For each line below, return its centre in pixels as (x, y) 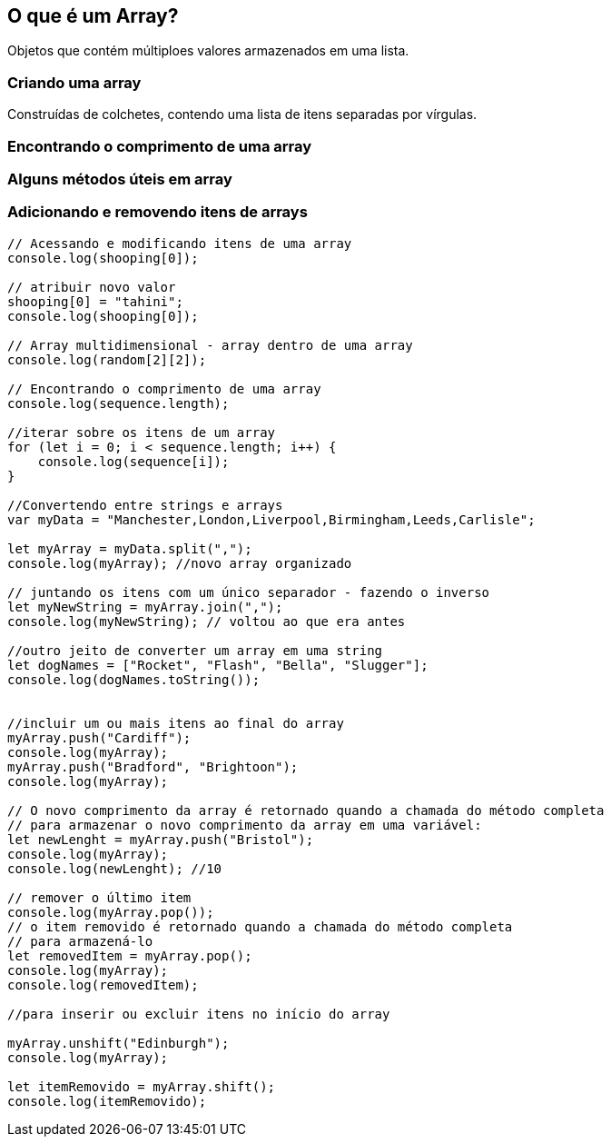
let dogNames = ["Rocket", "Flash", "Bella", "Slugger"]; (218, 665)
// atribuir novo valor (92, 287)
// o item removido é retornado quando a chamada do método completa (260, 926)
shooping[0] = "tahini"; (95, 301)
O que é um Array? (93, 16)
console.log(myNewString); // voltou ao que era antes (207, 621)
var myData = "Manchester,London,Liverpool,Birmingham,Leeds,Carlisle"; (271, 519)
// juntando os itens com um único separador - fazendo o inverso (249, 592)
